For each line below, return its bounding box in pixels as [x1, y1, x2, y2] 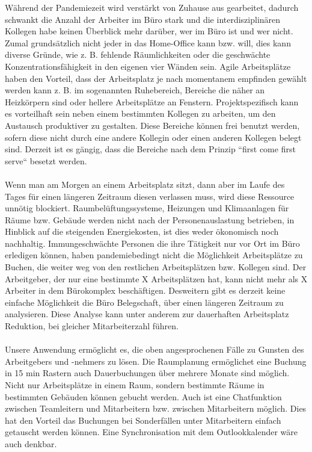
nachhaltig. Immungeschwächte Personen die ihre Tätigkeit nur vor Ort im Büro [5, 237, 300, 249]
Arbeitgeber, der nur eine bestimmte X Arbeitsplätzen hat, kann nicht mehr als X [5, 272, 308, 285]
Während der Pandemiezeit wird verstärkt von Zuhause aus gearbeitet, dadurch [5, 1, 299, 13]
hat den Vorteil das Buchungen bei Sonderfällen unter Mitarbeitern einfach [5, 413, 281, 426]
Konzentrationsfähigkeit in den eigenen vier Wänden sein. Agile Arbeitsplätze [5, 60, 291, 72]
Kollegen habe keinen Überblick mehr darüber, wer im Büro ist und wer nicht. [5, 25, 293, 37]
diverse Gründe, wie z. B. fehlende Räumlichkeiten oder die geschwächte [5, 48, 271, 61]
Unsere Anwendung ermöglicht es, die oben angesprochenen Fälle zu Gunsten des [5, 343, 304, 356]
